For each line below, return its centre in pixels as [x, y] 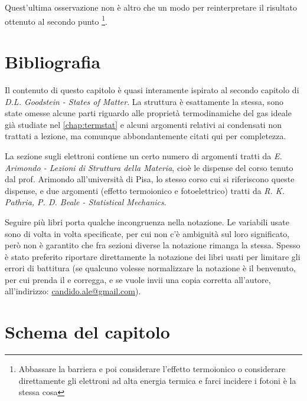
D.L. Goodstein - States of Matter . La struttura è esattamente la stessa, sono [144, 101]
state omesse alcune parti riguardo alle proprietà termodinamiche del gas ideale [148, 113]
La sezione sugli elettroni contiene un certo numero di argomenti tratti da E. [143, 155]
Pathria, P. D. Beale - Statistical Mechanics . [86, 202]
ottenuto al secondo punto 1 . [56, 20]
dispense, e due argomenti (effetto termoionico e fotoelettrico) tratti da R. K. [145, 190]
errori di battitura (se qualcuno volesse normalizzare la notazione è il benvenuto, [150, 268]
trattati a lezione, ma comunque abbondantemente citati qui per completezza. [146, 136]
